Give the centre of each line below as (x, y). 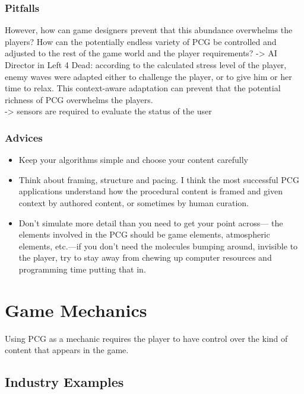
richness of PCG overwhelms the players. (79, 99)
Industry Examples (64, 382)
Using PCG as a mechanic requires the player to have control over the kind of (146, 338)
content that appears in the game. (67, 350)
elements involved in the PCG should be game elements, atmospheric (144, 234)
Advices (24, 137)
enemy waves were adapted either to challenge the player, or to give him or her (148, 76)
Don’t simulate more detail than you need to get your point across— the (151, 222)
